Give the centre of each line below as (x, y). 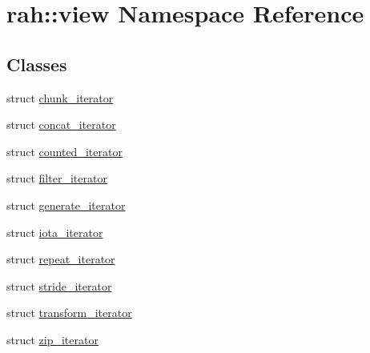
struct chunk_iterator (60, 97)
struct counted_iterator (64, 151)
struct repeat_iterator (61, 259)
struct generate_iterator (66, 205)
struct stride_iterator (59, 285)
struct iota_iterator (55, 232)
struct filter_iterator (57, 178)
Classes (37, 64)
